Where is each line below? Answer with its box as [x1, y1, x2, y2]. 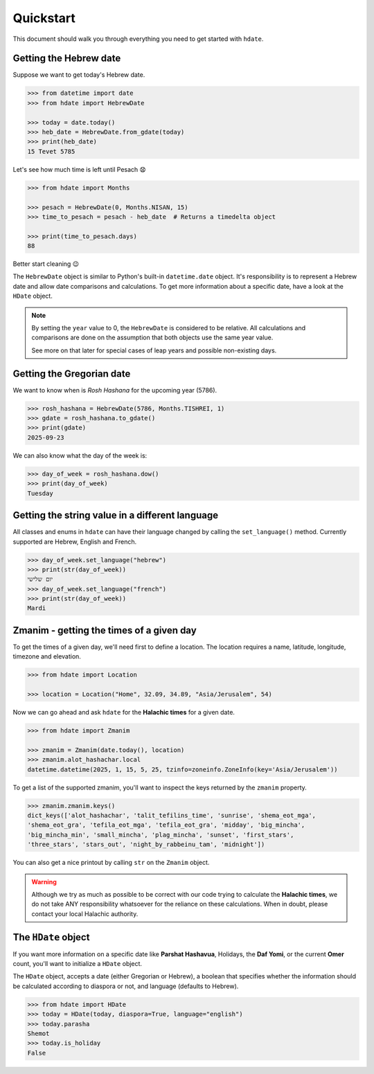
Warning [31, 877, 57, 886]
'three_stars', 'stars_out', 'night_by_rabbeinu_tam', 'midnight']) [27, 841, 265, 848]
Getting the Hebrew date [12, 53, 121, 64]
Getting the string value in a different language [12, 510, 218, 521]
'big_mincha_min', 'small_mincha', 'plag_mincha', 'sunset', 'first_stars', [27, 831, 294, 839]
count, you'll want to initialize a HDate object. [12, 960, 142, 968]
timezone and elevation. [12, 652, 81, 661]
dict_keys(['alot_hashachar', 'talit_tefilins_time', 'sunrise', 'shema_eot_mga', [27, 812, 317, 819]
